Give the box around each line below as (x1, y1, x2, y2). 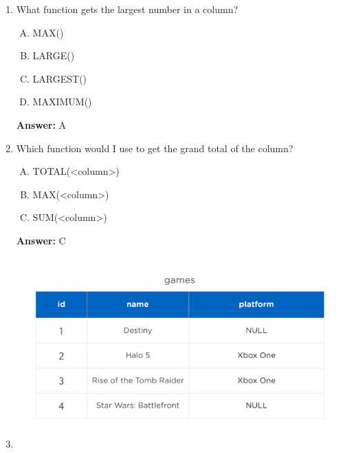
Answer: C (16, 233, 66, 247)
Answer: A (16, 117, 67, 131)
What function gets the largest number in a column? (16, 2, 239, 16)
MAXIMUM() (32, 94, 92, 109)
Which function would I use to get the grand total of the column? (16, 140, 294, 155)
